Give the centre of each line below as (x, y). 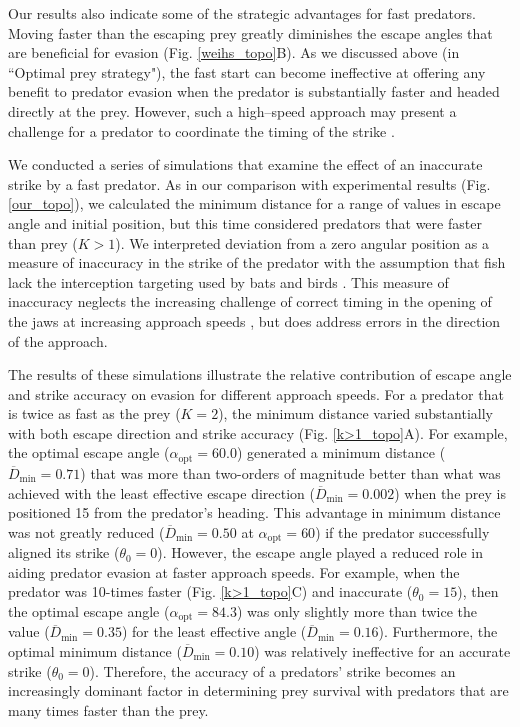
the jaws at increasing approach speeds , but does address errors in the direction (254, 320)
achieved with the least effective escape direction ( (161, 492)
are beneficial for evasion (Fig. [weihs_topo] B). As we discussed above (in (234, 52)
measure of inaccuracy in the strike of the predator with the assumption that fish (257, 262)
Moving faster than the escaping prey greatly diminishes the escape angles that (250, 32)
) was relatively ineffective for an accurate (382, 650)
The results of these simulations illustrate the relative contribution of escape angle (260, 374)
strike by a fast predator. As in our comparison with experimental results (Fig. (249, 183)
